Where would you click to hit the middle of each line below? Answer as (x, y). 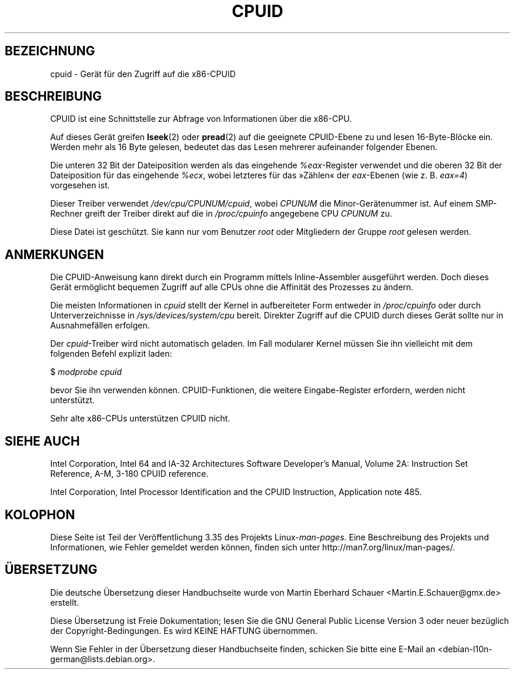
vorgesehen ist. (80, 185)
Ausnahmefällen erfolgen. (100, 326)
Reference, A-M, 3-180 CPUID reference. (129, 474)
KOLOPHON (40, 514)
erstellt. (65, 602)
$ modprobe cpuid (86, 372)
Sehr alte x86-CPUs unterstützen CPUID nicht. (140, 419)
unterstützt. (72, 400)
